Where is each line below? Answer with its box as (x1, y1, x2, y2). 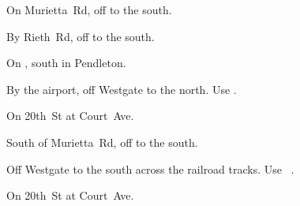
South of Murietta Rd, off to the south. (6, 133, 198, 150)
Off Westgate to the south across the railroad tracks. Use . (6, 160, 294, 177)
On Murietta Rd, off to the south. (6, 2, 172, 17)
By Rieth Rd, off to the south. (6, 28, 155, 44)
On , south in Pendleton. (6, 54, 126, 71)
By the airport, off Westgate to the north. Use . (6, 81, 237, 97)
